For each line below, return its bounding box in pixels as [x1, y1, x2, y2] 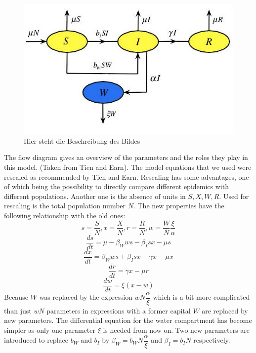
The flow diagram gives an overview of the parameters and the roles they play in [4, 152, 248, 162]
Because [4, 292, 28, 302]
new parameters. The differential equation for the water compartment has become [4, 315, 252, 325]
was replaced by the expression [39, 292, 132, 302]
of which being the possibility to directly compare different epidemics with [4, 181, 229, 192]
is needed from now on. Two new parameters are [103, 325, 250, 335]
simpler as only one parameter [4, 325, 95, 335]
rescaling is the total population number [4, 200, 126, 211]
